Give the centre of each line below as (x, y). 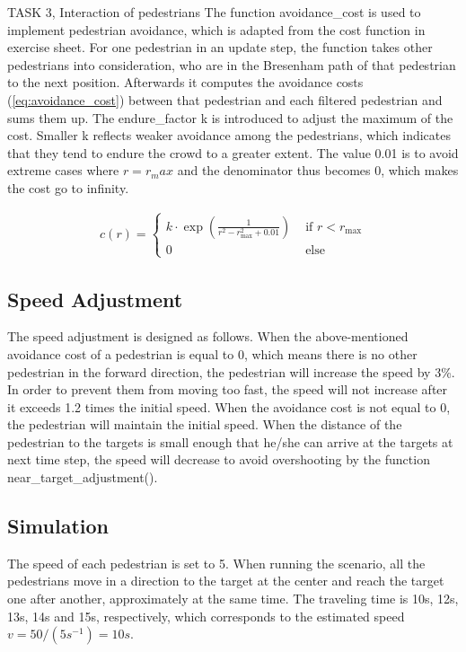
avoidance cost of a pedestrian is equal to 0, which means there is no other (212, 353)
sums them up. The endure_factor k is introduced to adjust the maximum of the (230, 117)
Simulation (58, 526)
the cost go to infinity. (68, 187)
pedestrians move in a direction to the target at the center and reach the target (226, 581)
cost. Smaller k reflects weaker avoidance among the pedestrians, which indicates (229, 135)
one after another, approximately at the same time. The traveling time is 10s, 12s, (233, 599)
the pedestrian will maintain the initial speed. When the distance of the (205, 424)
